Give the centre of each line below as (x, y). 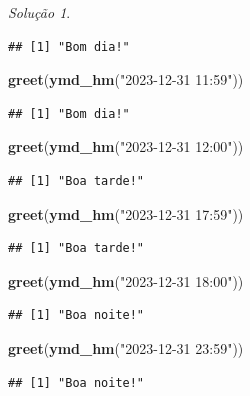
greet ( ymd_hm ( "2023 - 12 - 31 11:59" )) (126, 79)
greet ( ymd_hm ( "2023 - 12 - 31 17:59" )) (126, 213)
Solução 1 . (39, 12)
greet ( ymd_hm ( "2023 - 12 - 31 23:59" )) (126, 347)
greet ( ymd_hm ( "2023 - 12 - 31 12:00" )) (126, 146)
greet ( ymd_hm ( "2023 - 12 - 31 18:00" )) (126, 280)
